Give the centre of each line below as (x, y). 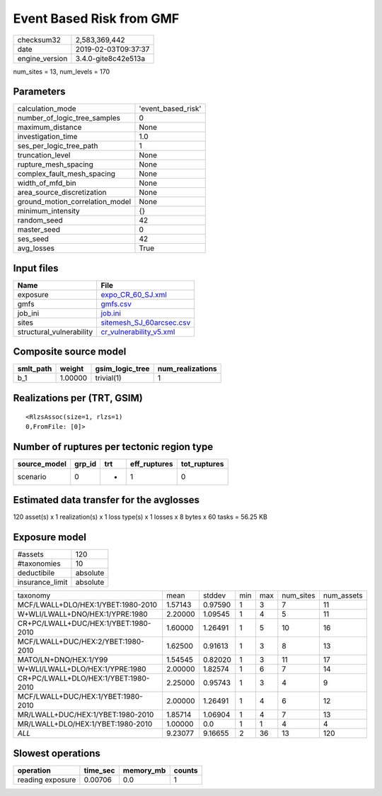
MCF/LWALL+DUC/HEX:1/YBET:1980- (80, 697)
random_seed (40, 220)
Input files (36, 268)
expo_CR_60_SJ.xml (134, 294)
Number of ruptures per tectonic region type (113, 447)
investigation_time (47, 137)
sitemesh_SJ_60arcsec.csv (146, 323)
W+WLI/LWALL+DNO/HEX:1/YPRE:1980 (82, 615)
